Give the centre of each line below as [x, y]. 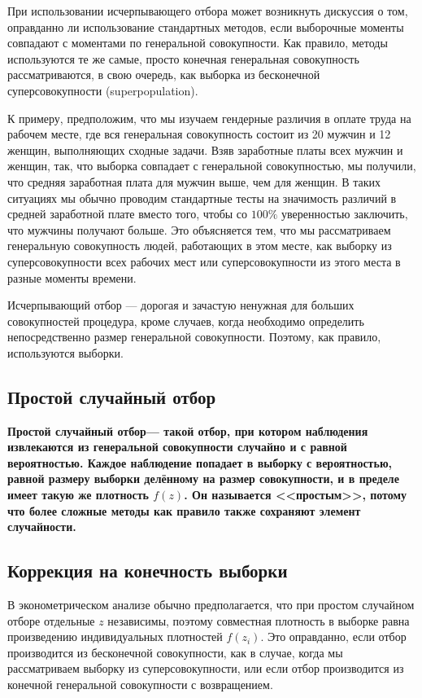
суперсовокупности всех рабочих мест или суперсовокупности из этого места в [204, 261]
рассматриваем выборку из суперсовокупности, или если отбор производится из [206, 668]
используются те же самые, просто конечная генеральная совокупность [183, 58]
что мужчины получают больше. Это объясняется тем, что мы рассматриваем [199, 229]
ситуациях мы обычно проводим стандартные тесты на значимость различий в [202, 198]
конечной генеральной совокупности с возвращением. [140, 684]
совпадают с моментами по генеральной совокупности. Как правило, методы [198, 43]
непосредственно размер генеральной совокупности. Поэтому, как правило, [194, 337]
